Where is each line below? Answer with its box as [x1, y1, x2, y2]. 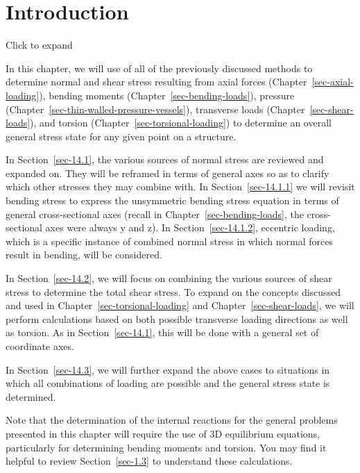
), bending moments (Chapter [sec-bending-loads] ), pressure [39, 88, 295, 102]
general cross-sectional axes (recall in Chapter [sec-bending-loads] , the [6, 206, 304, 221]
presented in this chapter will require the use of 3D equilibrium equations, [6, 426, 320, 440]
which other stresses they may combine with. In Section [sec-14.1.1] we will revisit [6, 179, 355, 194]
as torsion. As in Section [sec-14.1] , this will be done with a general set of [6, 325, 319, 340]
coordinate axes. [6, 339, 74, 353]
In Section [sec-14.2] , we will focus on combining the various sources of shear [6, 271, 332, 285]
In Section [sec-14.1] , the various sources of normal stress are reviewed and [6, 152, 324, 167]
